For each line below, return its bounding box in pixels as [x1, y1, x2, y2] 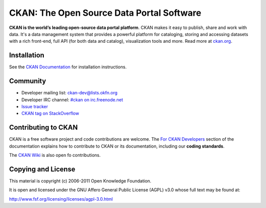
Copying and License [9, 165, 76, 173]
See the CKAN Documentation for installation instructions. [9, 64, 127, 70]
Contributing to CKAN [9, 123, 78, 132]
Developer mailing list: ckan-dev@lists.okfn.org [21, 90, 118, 96]
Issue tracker [21, 103, 48, 109]
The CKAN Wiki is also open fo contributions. [9, 152, 101, 158]
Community [9, 77, 46, 86]
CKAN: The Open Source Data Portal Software [9, 7, 201, 18]
